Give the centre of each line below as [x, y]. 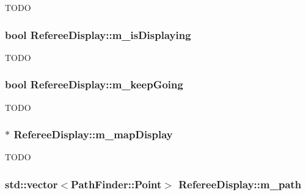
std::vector [31, 184]
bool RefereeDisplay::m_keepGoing [94, 84]
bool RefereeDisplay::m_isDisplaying [98, 34]
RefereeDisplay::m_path [240, 184]
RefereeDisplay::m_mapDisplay [93, 134]
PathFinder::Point [116, 184]
